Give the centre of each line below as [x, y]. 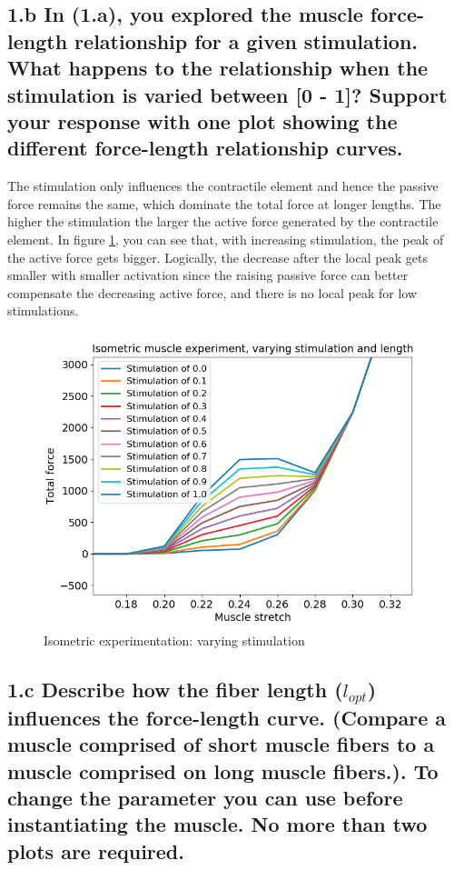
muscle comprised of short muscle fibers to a [221, 744]
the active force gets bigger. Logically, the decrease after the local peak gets [217, 257]
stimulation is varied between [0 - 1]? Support [227, 94]
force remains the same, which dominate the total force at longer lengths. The [224, 203]
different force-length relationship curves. [205, 148]
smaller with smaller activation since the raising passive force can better [208, 275]
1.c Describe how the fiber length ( [175, 689]
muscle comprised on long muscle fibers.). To [223, 770]
